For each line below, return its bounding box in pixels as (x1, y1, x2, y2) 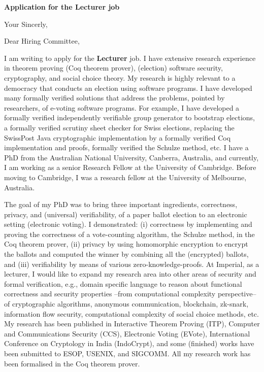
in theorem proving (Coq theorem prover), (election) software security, (4, 62, 223, 73)
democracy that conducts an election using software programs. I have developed (4, 82, 252, 93)
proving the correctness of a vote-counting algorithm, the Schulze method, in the (4, 228, 255, 239)
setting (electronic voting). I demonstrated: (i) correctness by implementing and (4, 219, 252, 229)
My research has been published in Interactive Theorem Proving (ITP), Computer (4, 318, 260, 329)
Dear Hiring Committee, (4, 36, 80, 46)
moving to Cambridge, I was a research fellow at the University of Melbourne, (4, 172, 247, 182)
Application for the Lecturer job (4, 2, 120, 12)
